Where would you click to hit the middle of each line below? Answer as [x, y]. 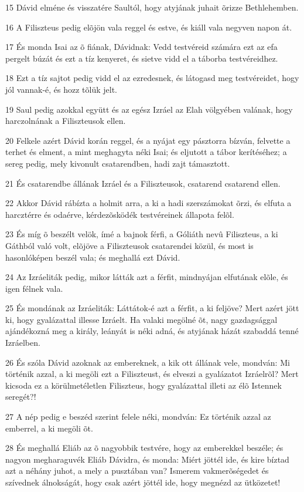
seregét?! [21, 397]
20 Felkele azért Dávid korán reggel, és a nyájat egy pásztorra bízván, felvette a [148, 140]
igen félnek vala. [34, 288]
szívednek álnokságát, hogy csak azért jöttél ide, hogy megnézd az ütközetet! [143, 482]
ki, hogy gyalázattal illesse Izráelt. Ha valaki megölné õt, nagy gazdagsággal [141, 319]
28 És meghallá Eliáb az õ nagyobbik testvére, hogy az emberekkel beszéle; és [144, 448]
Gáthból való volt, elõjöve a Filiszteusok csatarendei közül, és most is [129, 245]
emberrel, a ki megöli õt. [49, 428]
